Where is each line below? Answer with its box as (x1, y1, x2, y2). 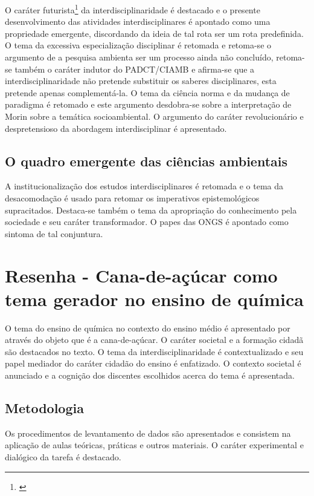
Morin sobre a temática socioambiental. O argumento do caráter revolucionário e (5, 110, 304, 122)
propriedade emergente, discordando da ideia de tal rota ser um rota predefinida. (5, 27, 304, 39)
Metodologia (5, 399, 84, 417)
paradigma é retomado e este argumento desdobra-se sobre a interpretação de (5, 98, 292, 111)
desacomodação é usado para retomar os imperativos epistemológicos (5, 191, 260, 204)
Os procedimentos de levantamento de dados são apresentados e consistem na (5, 426, 291, 439)
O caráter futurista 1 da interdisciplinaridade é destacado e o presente (5, 2, 260, 16)
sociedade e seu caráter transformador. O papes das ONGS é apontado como (5, 215, 289, 228)
